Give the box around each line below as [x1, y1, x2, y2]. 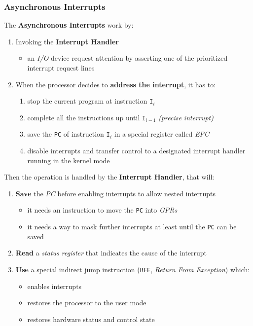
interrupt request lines [27, 63, 95, 72]
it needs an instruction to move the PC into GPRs [27, 205, 178, 215]
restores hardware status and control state [27, 314, 155, 324]
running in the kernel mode [27, 155, 110, 165]
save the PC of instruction [27, 129, 104, 139]
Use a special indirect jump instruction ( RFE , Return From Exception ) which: [15, 264, 250, 274]
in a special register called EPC [114, 129, 209, 139]
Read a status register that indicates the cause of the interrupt [15, 248, 207, 258]
